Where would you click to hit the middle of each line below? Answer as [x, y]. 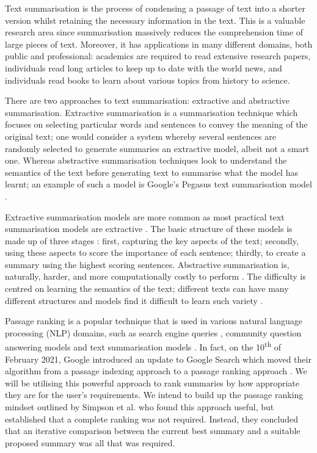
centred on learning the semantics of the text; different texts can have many [147, 288]
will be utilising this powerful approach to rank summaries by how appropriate [152, 382]
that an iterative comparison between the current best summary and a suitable [153, 431]
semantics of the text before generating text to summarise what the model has [151, 172]
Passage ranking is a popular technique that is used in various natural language [154, 321]
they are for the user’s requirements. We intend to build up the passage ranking [154, 395]
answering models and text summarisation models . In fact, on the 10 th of [143, 346]
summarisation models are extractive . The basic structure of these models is [149, 229]
